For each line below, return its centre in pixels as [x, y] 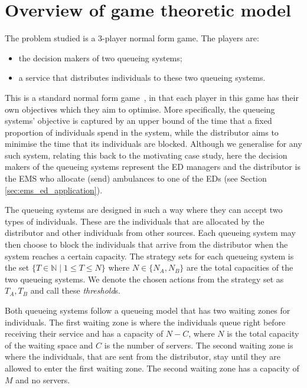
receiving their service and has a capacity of [84, 333]
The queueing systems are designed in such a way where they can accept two [144, 210]
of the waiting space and [49, 345]
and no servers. [43, 379]
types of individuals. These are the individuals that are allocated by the [135, 221]
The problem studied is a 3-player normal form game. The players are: [132, 38]
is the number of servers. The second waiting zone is [199, 345]
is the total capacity [263, 333]
